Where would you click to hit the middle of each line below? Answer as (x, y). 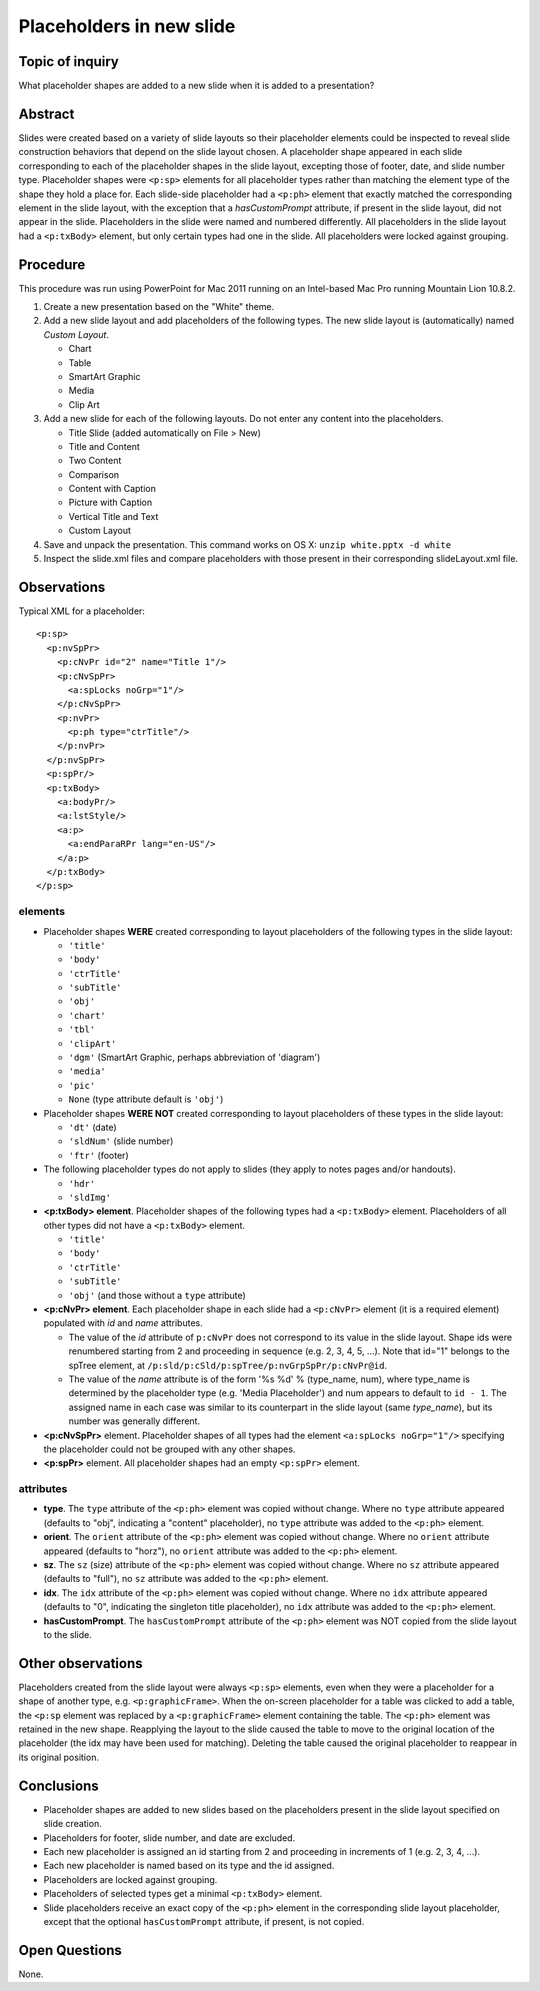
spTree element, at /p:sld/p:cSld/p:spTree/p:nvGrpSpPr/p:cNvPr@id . (228, 1365)
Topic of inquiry (69, 61)
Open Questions (70, 1950)
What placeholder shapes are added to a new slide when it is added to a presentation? (196, 86)
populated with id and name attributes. (123, 1323)
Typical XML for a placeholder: (81, 611)
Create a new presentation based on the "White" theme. (159, 306)
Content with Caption (112, 489)
